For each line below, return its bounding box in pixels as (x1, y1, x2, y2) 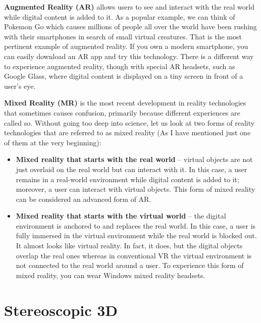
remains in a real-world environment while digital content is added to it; (16, 174, 239, 184)
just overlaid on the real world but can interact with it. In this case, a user (16, 164, 247, 174)
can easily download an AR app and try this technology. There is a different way (4, 50, 254, 61)
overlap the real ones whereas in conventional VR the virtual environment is (16, 250, 252, 260)
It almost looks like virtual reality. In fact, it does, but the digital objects (16, 240, 243, 251)
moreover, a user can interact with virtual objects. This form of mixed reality (16, 184, 255, 194)
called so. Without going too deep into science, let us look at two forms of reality (4, 117, 255, 128)
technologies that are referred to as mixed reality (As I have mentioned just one (4, 127, 251, 138)
